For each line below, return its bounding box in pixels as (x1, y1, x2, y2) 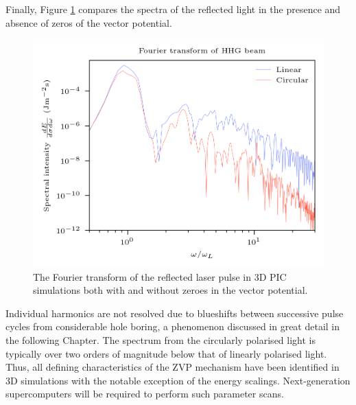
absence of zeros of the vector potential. (5, 15, 172, 30)
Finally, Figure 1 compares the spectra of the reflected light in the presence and (5, 2, 341, 16)
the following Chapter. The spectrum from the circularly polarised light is (5, 332, 316, 347)
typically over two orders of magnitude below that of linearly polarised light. (5, 346, 327, 360)
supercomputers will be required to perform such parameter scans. (5, 386, 284, 401)
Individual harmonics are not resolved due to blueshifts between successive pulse (5, 305, 344, 320)
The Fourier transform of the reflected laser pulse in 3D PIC (33, 269, 287, 283)
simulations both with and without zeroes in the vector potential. (33, 283, 308, 297)
